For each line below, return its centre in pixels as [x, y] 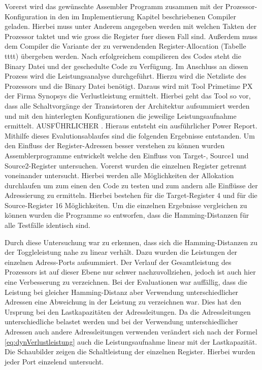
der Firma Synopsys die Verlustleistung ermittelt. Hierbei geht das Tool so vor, [128, 96]
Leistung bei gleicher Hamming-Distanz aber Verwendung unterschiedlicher [122, 292]
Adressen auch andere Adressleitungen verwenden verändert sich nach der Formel [131, 331]
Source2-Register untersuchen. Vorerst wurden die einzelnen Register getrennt [126, 165]
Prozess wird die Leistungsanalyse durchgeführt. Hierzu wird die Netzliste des [125, 76]
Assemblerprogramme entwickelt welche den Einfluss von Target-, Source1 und [127, 155]
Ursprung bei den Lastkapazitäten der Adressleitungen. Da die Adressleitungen [128, 311]
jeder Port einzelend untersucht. [54, 361]
